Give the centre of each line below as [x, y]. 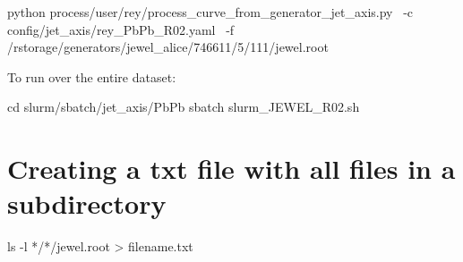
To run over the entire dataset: [92, 76]
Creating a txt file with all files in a [231, 169]
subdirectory [87, 203]
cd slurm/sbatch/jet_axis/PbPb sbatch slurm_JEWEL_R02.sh [184, 107]
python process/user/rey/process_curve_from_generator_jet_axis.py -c [210, 12]
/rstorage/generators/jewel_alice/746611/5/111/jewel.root [168, 47]
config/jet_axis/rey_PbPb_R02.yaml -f [121, 29]
